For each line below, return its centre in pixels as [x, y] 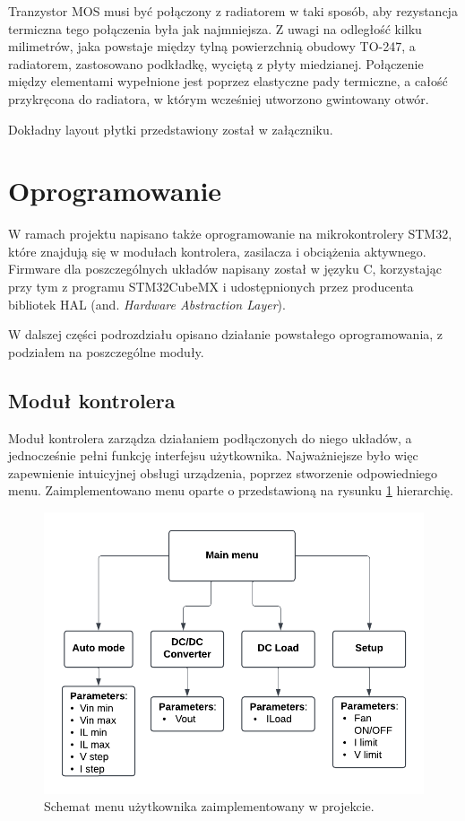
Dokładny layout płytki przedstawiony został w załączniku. [171, 129]
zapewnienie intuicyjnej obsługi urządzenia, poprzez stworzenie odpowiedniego [223, 472]
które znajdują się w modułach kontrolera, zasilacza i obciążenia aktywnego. [217, 251]
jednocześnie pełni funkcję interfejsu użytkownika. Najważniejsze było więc [213, 455]
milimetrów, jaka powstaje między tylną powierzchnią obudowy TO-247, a [212, 46]
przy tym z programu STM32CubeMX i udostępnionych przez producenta [211, 287]
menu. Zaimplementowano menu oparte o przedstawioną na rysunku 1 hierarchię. [231, 490]
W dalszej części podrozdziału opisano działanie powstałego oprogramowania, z [226, 334]
